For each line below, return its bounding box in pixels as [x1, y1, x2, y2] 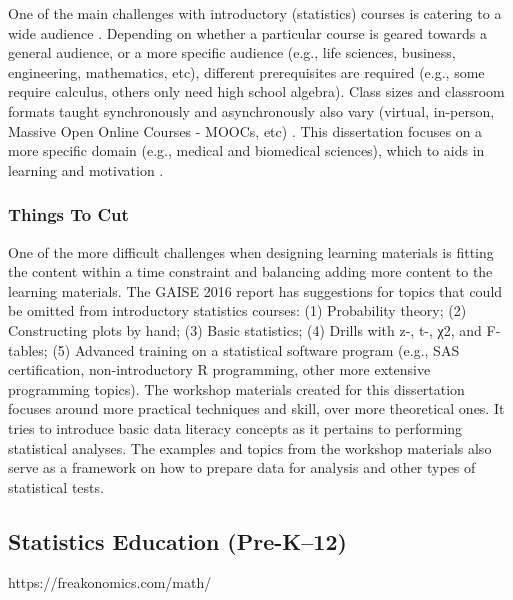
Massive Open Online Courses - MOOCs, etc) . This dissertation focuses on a [8, 120, 483, 141]
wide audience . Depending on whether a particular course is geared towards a [8, 22, 487, 43]
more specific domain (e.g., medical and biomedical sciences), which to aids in [8, 140, 485, 161]
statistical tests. [8, 476, 104, 497]
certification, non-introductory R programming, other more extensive [8, 359, 431, 380]
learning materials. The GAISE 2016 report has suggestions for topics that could [8, 280, 503, 301]
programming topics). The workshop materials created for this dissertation [8, 378, 465, 399]
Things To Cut [8, 202, 129, 227]
